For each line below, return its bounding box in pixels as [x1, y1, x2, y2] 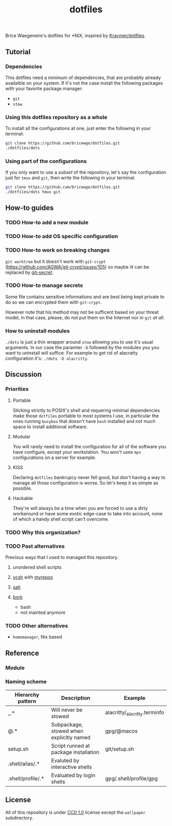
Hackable [12, 495, 33, 501]
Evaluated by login [51, 772, 96, 779]
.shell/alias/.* [8, 760, 40, 767]
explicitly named [51, 734, 91, 741]
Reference [5, 648, 39, 658]
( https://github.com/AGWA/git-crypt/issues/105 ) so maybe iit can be [5, 263, 149, 270]
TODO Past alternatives [5, 543, 65, 550]
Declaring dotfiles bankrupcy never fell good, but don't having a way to [12, 474, 165, 481]
